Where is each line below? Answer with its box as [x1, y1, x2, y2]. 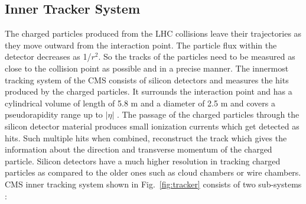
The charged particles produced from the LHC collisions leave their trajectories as [5, 27, 302, 40]
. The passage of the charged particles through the [116, 108, 300, 121]
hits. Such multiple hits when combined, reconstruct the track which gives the [5, 131, 287, 144]
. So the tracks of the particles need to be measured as [98, 50, 295, 63]
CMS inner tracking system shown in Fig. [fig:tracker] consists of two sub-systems [5, 177, 302, 190]
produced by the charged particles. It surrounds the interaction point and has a [5, 85, 292, 98]
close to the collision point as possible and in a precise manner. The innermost [5, 61, 289, 74]
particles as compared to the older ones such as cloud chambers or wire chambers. [5, 166, 301, 179]
